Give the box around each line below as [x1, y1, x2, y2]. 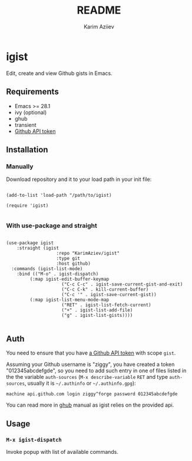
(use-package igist [6, 240, 54, 246]
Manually [6, 162, 34, 170]
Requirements [6, 87, 59, 97]
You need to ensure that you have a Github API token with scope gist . [6, 349, 176, 356]
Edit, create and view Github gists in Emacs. [6, 69, 113, 77]
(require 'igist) [6, 203, 49, 209]
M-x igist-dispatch [6, 436, 62, 443]
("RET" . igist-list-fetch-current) [61, 302, 151, 308]
